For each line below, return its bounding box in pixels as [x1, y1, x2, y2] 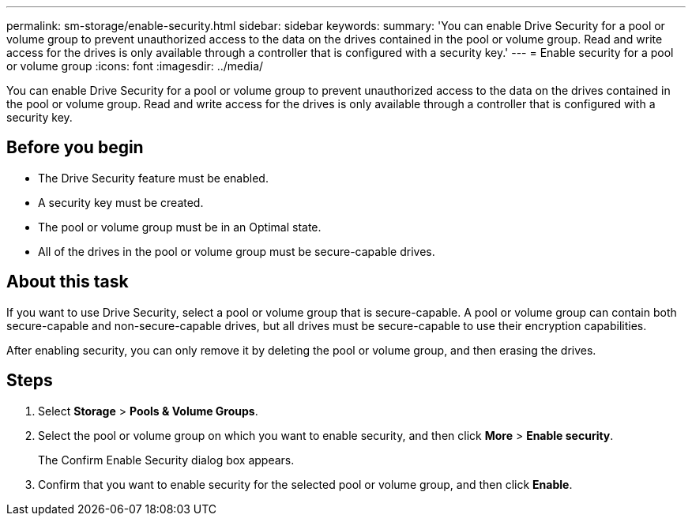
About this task [6, 272, 129, 292]
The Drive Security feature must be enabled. [38, 171, 269, 185]
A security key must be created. [38, 195, 204, 209]
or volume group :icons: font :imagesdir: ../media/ [6, 59, 264, 73]
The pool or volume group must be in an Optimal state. [38, 220, 322, 234]
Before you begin [6, 137, 144, 158]
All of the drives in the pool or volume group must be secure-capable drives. [38, 244, 435, 258]
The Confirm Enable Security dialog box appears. [38, 453, 295, 467]
